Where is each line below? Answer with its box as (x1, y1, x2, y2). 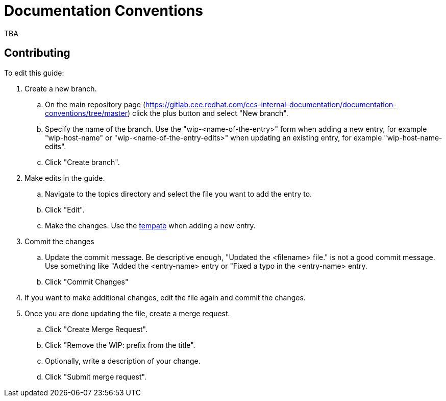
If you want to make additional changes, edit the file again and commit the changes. (24, 293, 306, 302)
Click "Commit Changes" (45, 277, 129, 286)
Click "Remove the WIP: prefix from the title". (45, 340, 195, 349)
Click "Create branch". (45, 157, 120, 167)
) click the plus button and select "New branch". (127, 108, 288, 117)
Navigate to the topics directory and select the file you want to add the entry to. (45, 189, 312, 198)
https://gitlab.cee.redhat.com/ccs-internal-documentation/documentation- (145, 100, 397, 109)
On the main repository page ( (45, 100, 146, 109)
